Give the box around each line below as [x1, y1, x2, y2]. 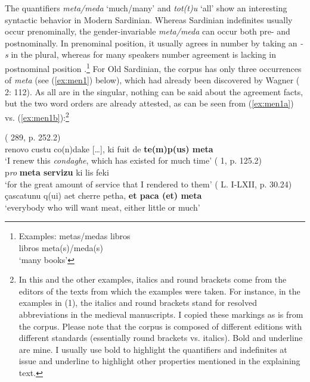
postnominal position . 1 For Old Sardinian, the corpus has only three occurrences [5, 60, 302, 74]
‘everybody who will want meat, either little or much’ [5, 201, 200, 213]
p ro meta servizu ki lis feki [5, 166, 109, 179]
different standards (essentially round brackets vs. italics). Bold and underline [18, 331, 303, 344]
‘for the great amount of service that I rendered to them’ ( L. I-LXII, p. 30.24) [5, 177, 292, 190]
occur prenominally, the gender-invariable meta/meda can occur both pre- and [5, 25, 290, 37]
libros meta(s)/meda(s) [18, 242, 103, 253]
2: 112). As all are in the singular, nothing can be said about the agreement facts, [5, 85, 303, 98]
